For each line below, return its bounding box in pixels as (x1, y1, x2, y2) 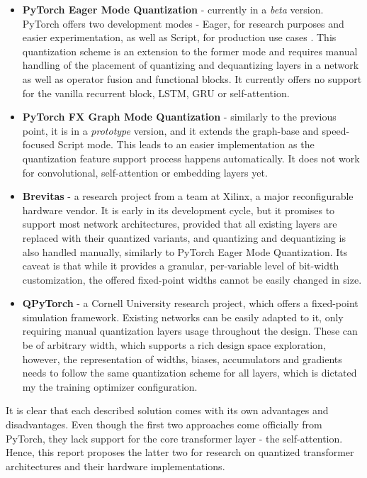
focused (22, 137, 55, 152)
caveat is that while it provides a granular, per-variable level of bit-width (22, 258, 339, 273)
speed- (322, 123, 350, 138)
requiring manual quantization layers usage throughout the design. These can (22, 323, 358, 338)
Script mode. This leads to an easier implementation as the (57, 137, 315, 152)
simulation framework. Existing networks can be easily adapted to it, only (22, 309, 344, 324)
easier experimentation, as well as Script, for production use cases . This (22, 30, 337, 45)
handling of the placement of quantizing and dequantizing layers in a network (22, 57, 359, 72)
